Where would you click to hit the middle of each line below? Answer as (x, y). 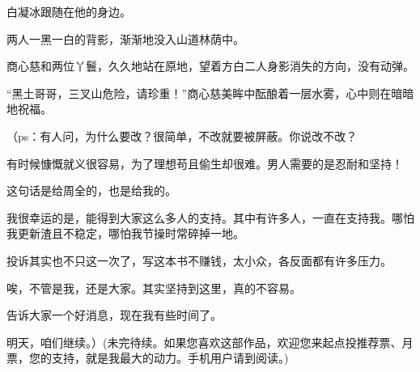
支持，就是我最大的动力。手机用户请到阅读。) (170, 358)
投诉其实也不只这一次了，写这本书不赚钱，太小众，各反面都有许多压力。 (199, 260)
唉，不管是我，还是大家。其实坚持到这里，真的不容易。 (154, 287)
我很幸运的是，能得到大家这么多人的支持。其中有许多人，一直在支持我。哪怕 (210, 217)
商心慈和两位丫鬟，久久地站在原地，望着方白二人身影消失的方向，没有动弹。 (210, 66)
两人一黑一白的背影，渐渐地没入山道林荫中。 (125, 38)
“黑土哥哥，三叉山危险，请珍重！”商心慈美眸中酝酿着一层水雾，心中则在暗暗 (210, 93)
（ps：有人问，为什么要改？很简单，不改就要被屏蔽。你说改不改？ (182, 135)
